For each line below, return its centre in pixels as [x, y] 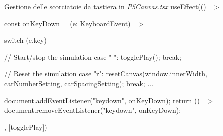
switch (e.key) [25, 40]
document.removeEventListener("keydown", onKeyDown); [93, 110]
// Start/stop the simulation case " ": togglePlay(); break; [93, 57]
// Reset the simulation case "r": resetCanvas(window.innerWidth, [106, 74]
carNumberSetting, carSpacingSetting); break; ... [79, 83]
